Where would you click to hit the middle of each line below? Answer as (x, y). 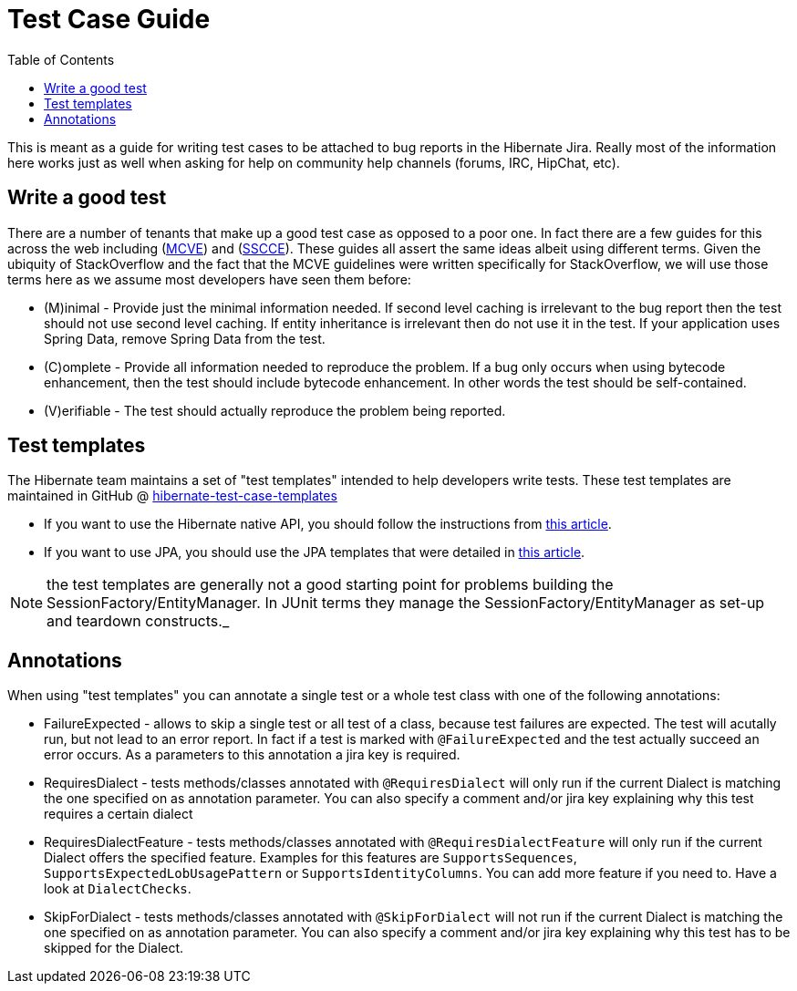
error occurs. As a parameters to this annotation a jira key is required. (252, 755)
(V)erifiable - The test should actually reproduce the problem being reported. (275, 410)
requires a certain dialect (119, 814)
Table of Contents (61, 59)
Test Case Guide (109, 19)
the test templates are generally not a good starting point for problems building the (330, 585)
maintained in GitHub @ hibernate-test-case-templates (172, 496)
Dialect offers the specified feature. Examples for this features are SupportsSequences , (311, 858)
